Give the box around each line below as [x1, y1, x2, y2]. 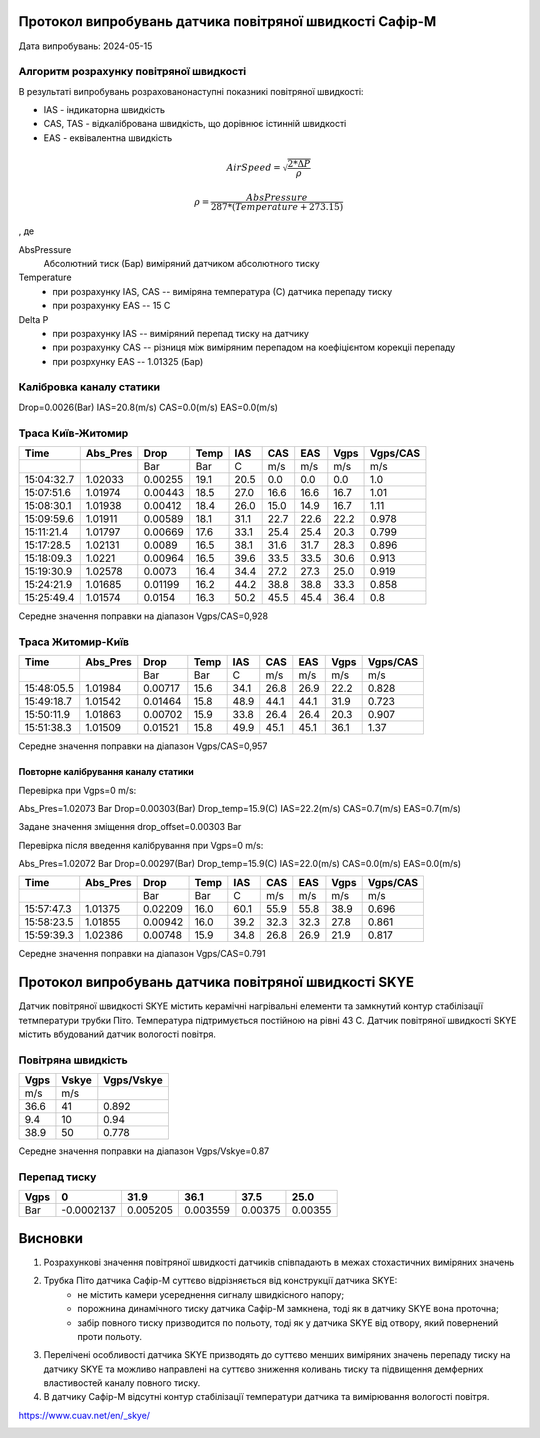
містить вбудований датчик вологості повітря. [18, 1028, 217, 1040]
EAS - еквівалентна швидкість [43, 131, 173, 144]
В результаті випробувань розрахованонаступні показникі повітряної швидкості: [18, 85, 364, 97]
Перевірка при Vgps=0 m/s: [18, 784, 137, 796]
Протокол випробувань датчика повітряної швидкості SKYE [18, 974, 415, 991]
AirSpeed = [226, 161, 281, 173]
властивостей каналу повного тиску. [43, 1377, 201, 1389]
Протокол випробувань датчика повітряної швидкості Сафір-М [18, 13, 437, 30]
